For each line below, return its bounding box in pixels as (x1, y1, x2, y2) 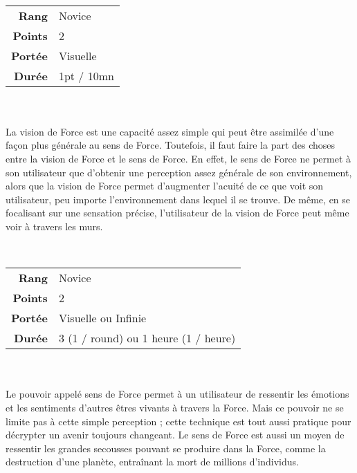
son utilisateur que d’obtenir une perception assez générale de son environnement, (6, 165, 352, 179)
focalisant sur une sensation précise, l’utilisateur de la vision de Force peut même (6, 205, 349, 220)
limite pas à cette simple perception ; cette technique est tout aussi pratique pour (6, 414, 351, 428)
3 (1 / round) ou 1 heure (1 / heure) (58, 330, 236, 346)
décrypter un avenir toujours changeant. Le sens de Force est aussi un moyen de (6, 427, 345, 442)
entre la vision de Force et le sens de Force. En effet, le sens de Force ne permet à (6, 151, 351, 165)
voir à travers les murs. (6, 219, 103, 233)
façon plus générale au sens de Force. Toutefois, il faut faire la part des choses (6, 138, 336, 152)
